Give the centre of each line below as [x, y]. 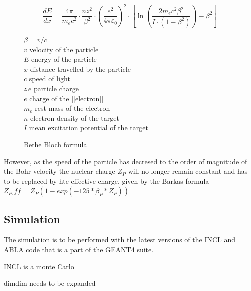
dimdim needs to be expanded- [51, 283]
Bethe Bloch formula [56, 144]
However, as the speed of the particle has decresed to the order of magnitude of [125, 161]
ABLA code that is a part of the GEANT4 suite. [79, 249]
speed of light [50, 79]
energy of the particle [64, 59]
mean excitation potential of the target [89, 128]
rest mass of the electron [73, 108]
